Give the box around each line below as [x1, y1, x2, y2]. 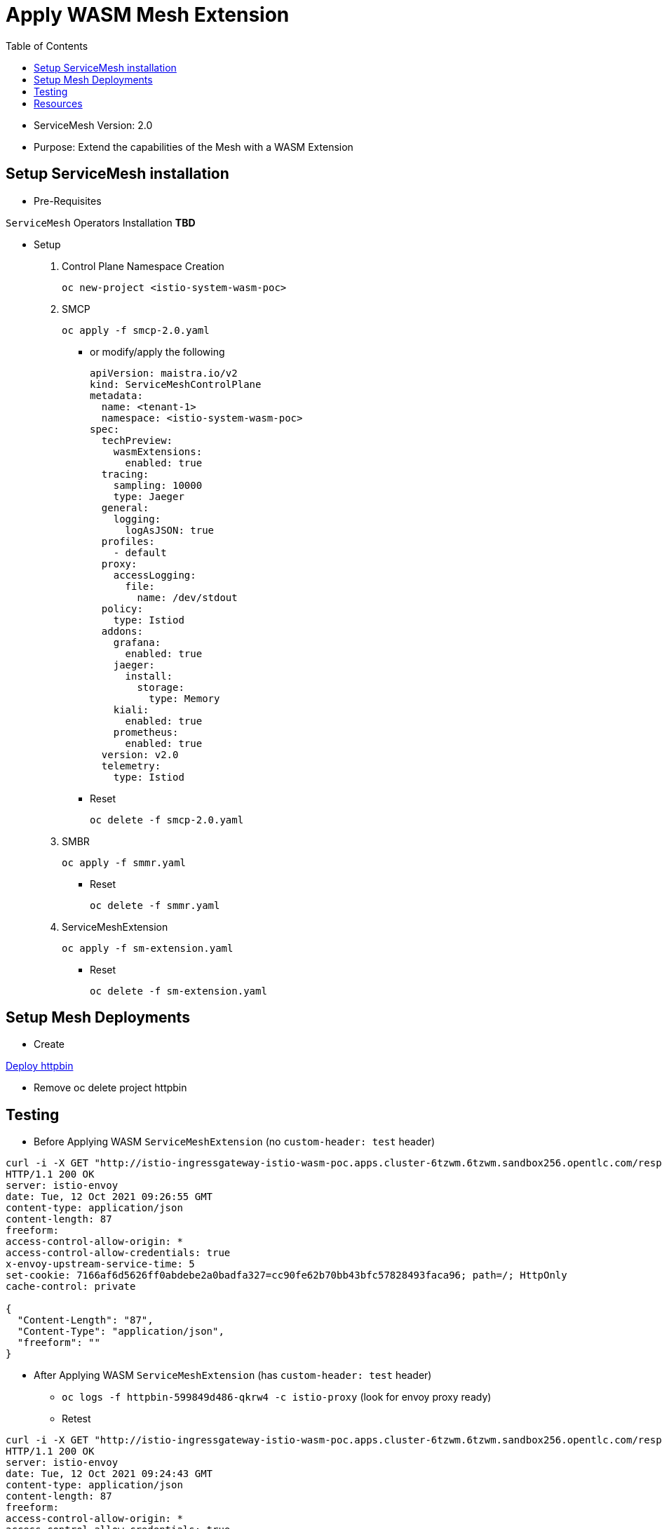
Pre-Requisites [34, 194, 102, 207]
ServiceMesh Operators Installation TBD [6, 216, 196, 229]
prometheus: [113, 726, 179, 738]
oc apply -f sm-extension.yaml [62, 942, 234, 954]
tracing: [101, 468, 149, 480]
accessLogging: [113, 569, 196, 581]
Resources [34, 97, 83, 109]
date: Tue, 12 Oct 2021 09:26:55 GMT [6, 1191, 213, 1203]
